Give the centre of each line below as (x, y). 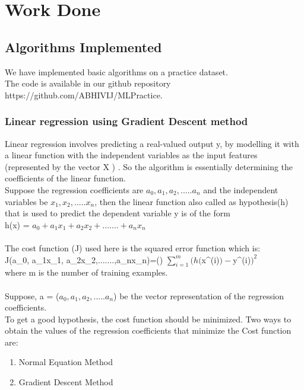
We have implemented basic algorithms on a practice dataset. (116, 71)
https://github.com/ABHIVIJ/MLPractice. (84, 95)
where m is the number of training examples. (86, 272)
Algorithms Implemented (83, 47)
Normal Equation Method (66, 362)
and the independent (241, 189)
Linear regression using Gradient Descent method (126, 121)
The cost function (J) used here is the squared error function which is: (133, 247)
